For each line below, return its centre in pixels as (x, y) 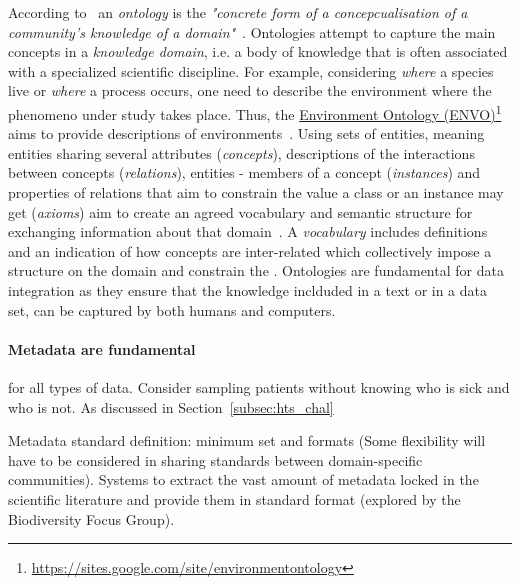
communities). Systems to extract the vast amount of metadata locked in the (243, 479)
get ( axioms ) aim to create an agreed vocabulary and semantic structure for (240, 211)
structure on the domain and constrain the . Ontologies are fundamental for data (256, 270)
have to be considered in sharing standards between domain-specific (215, 459)
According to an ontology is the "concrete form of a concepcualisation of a (238, 12)
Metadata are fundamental (102, 348)
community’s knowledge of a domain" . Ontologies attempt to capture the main (252, 31)
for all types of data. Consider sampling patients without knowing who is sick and (259, 386)
